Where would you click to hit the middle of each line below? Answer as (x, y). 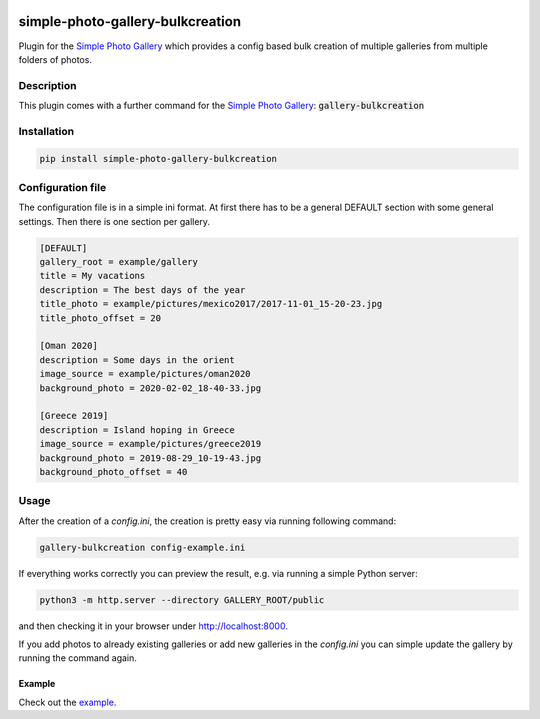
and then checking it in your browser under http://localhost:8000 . (153, 626)
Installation (46, 131)
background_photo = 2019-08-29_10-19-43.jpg (150, 458)
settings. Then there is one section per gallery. (114, 221)
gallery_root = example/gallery (119, 262)
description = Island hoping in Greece (137, 429)
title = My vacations (92, 276)
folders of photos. (55, 59)
